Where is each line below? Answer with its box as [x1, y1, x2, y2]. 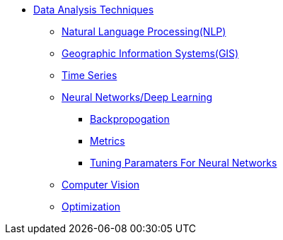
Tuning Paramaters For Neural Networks [90, 157, 277, 169]
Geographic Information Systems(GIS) [62, 47, 239, 59]
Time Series [62, 69, 117, 81]
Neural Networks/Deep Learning [62, 91, 213, 103]
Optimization [62, 200, 121, 212]
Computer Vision [62, 179, 140, 191]
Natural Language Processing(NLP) [62, 25, 226, 37]
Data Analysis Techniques [33, 4, 154, 16]
